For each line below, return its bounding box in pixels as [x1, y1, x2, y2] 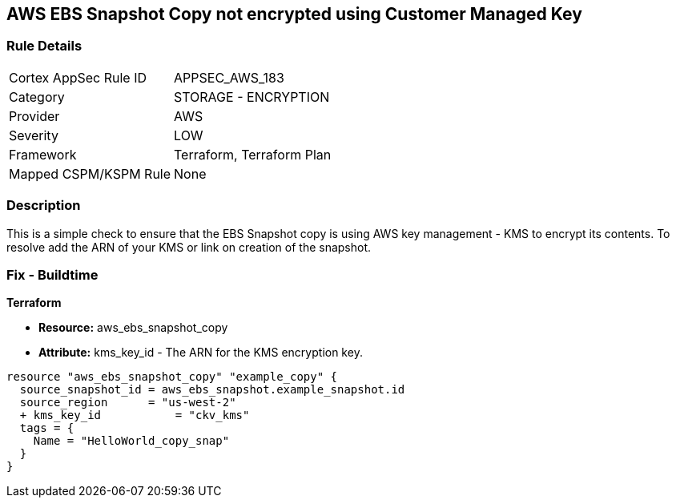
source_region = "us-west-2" [19, 396, 236, 409]
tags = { [19, 421, 74, 435]
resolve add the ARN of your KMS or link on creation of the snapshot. [6, 240, 372, 254]
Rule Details [6, 38, 82, 54]
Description [6, 197, 81, 214]
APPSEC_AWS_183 [174, 69, 284, 86]
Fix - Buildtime [6, 266, 99, 283]
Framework [9, 146, 77, 163]
